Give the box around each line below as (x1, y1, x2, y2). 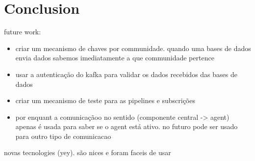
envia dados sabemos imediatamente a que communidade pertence (15, 53, 214, 63)
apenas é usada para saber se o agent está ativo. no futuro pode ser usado (15, 121, 238, 132)
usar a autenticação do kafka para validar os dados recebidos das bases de (15, 69, 237, 79)
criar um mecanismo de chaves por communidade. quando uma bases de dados (15, 43, 251, 53)
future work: (4, 27, 41, 37)
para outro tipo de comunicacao (15, 131, 111, 141)
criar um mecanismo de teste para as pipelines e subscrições (15, 95, 195, 106)
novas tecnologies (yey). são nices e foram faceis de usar (4, 147, 171, 158)
